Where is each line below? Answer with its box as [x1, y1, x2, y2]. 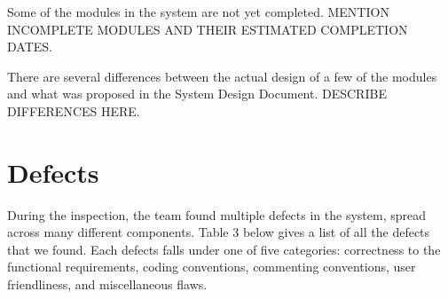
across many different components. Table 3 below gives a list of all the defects [7, 223, 430, 241]
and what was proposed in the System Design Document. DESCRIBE [7, 84, 387, 103]
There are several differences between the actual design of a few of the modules [7, 67, 437, 85]
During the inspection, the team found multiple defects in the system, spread [7, 205, 426, 224]
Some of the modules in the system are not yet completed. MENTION [7, 3, 389, 20]
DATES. [7, 37, 52, 56]
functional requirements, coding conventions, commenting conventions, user [7, 257, 416, 276]
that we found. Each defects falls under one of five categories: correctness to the [7, 240, 441, 258]
